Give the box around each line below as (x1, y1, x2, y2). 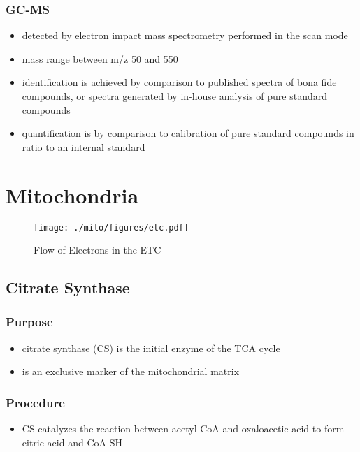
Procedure (6, 393, 65, 411)
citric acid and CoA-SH (22, 435, 122, 449)
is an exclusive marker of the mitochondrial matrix (22, 364, 240, 379)
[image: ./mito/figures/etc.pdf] (34, 222, 189, 233)
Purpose (6, 313, 53, 330)
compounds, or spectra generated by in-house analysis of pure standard (22, 89, 328, 103)
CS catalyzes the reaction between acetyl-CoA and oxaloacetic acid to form (22, 421, 345, 436)
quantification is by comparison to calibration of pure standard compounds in (22, 126, 354, 140)
